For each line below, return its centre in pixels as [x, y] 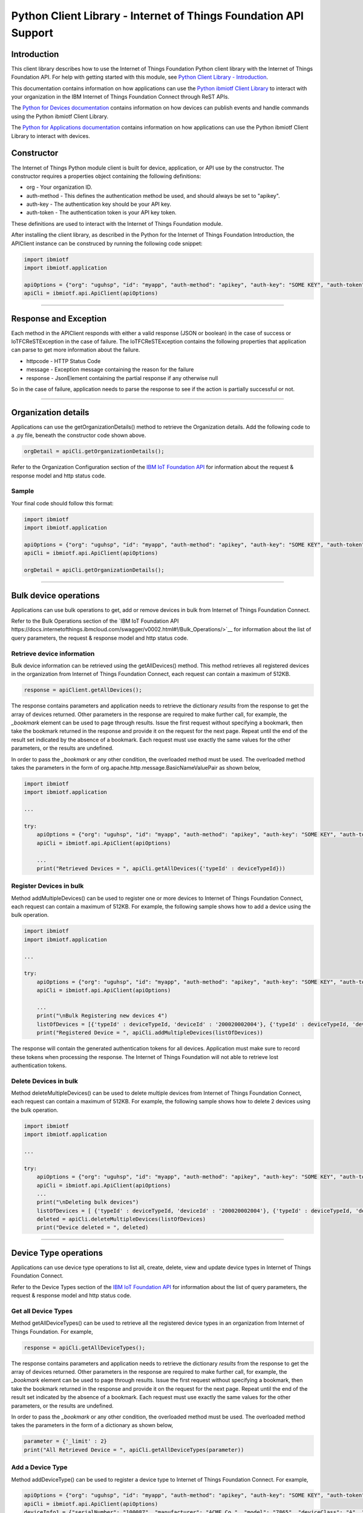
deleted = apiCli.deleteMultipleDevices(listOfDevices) [121, 1219]
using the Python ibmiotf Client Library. [60, 116]
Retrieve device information [53, 654]
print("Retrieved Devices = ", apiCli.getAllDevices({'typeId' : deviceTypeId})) [161, 868]
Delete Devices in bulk [45, 1081]
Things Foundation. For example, [52, 1331]
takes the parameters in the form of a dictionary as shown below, [92, 1425]
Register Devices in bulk [47, 886]
